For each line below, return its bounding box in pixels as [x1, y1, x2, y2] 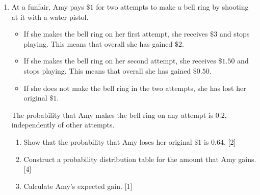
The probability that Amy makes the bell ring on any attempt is [11, 109, 214, 120]
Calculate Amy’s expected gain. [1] [23, 180, 133, 191]
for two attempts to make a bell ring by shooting [96, 2, 249, 12]
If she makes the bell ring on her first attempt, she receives [23, 28, 208, 39]
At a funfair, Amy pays [11, 2, 84, 12]
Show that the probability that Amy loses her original [23, 136, 192, 147]
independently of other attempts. [11, 119, 115, 130]
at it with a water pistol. [11, 11, 89, 22]
